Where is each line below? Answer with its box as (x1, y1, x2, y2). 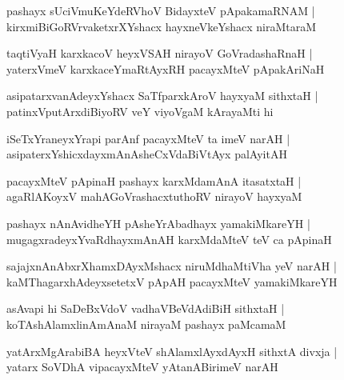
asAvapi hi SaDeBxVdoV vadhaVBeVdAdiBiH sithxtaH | (6, 300, 285, 317)
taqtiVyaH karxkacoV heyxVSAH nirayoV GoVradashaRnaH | (6, 45, 313, 62)
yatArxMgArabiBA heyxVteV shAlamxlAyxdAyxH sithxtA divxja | (6, 342, 338, 359)
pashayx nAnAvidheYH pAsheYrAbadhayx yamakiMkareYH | (6, 214, 310, 231)
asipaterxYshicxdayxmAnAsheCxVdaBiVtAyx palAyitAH (6, 146, 287, 162)
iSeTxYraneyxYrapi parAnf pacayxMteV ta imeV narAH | (6, 130, 290, 146)
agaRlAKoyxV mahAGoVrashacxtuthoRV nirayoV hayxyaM (6, 188, 302, 205)
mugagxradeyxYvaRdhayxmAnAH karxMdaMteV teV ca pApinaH (6, 230, 332, 247)
